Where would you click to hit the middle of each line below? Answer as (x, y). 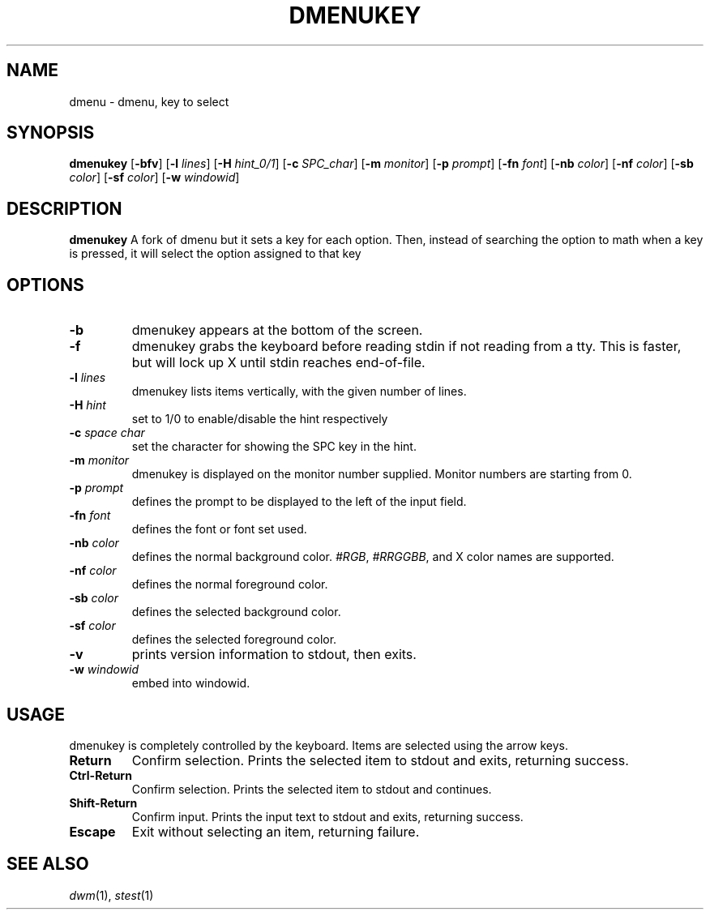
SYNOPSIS (51, 133)
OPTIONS (45, 285)
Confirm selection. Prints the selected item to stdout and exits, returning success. (380, 760)
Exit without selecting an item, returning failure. (276, 831)
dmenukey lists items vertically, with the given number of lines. (299, 392)
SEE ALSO (48, 864)
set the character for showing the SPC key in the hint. (274, 447)
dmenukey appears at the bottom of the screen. (277, 330)
